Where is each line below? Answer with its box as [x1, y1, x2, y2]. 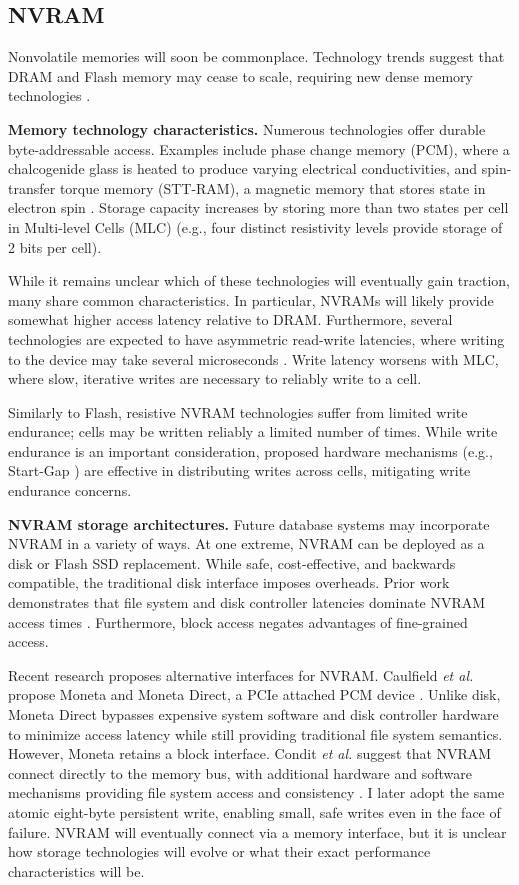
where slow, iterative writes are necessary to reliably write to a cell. [8, 368, 422, 389]
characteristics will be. [8, 860, 145, 881]
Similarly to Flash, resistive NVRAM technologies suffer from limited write [8, 401, 468, 422]
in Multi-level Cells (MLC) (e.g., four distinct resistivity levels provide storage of [8, 216, 503, 237]
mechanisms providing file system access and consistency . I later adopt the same [8, 782, 505, 803]
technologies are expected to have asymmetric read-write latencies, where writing [8, 328, 505, 349]
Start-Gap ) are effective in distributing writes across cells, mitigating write [8, 460, 471, 481]
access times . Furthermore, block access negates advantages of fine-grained [8, 611, 468, 632]
